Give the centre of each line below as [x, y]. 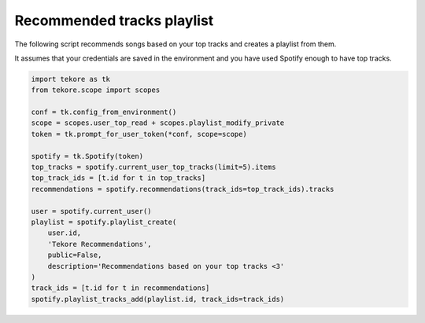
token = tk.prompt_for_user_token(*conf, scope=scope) [139, 134]
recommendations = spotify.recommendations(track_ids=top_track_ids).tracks [183, 189]
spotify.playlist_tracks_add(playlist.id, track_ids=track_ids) [158, 299]
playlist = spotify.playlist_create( [104, 222]
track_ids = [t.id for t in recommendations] [120, 288]
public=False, [75, 255]
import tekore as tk [70, 79]
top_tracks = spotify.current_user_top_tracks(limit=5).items [153, 167]
